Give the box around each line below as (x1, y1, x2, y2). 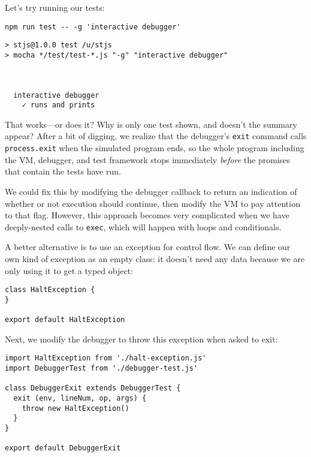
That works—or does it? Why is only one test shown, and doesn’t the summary (5, 118, 297, 130)
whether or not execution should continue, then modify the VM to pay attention (5, 197, 300, 209)
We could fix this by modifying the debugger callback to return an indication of (5, 185, 297, 197)
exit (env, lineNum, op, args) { (13, 394, 147, 402)
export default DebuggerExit (5, 444, 121, 453)
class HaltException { (5, 285, 95, 294)
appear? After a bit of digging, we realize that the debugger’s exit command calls (5, 130, 307, 142)
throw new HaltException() (22, 404, 129, 413)
